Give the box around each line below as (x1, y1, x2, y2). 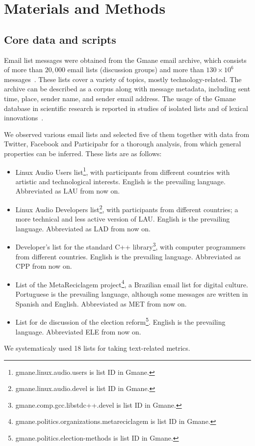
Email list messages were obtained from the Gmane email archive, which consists (4, 55, 247, 65)
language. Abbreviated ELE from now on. (15, 326, 141, 336)
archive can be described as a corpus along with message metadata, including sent (4, 84, 251, 94)
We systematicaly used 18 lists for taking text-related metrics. (4, 343, 190, 353)
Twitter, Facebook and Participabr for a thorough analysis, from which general (4, 139, 241, 149)
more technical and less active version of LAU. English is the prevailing (15, 214, 230, 224)
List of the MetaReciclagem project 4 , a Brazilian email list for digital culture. (15, 278, 248, 289)
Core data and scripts (4, 31, 116, 47)
